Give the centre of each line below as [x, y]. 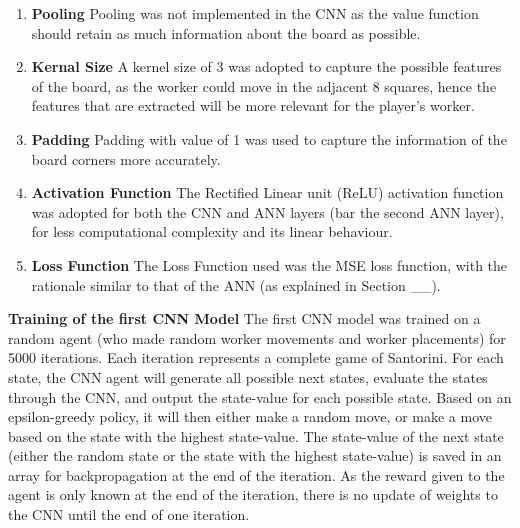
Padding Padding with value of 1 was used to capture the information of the [269, 138]
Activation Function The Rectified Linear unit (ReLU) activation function [267, 192]
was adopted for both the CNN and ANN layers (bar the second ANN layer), [267, 211]
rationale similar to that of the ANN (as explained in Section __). [236, 284]
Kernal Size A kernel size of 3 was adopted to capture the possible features [266, 66]
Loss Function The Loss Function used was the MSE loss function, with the [269, 264]
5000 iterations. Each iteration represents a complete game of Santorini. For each [256, 357]
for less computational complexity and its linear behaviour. [212, 231]
